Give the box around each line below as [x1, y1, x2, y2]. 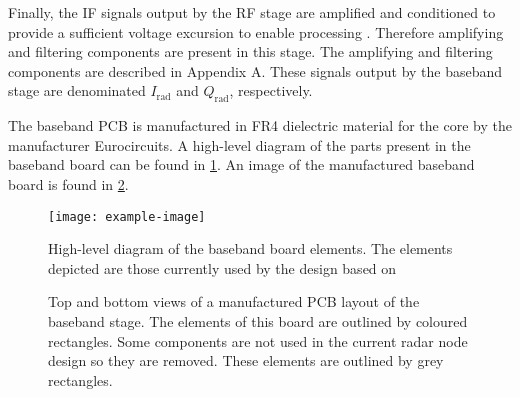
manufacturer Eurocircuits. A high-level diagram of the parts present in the [8, 134, 471, 155]
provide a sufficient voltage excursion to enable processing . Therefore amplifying [8, 21, 504, 42]
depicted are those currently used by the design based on [48, 257, 397, 278]
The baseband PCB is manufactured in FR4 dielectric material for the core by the [8, 115, 512, 136]
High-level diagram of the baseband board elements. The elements [48, 238, 453, 259]
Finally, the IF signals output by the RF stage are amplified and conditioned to [8, 2, 496, 22]
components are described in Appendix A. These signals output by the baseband [8, 60, 503, 81]
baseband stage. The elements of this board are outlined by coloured [48, 310, 468, 331]
